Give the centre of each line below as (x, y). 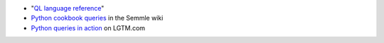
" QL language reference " (68, 8)
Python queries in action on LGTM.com (88, 27)
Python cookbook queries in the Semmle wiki (97, 18)
